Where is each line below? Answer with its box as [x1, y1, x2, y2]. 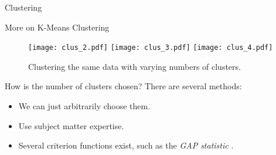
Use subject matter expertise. [18, 119, 124, 132]
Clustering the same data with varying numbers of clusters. [28, 60, 241, 72]
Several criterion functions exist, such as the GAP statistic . [18, 139, 234, 151]
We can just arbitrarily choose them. [18, 100, 151, 112]
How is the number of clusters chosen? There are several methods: [5, 80, 242, 92]
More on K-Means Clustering [5, 21, 110, 33]
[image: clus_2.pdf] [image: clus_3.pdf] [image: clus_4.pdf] [28, 43, 273, 52]
